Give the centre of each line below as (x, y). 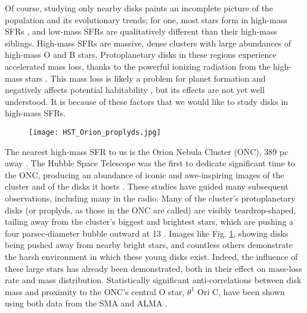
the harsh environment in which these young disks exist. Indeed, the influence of (151, 256)
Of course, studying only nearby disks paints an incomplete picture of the (139, 8)
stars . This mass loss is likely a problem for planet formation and (145, 78)
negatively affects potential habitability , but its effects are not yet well (135, 90)
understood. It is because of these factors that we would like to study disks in (147, 101)
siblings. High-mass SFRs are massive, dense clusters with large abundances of (148, 43)
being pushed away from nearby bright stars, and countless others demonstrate (149, 245)
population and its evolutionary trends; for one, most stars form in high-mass (146, 19)
